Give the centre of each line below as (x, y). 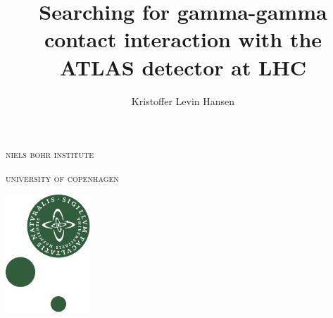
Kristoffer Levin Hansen (183, 100)
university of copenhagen (62, 177)
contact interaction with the (183, 39)
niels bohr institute (50, 154)
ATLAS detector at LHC (183, 67)
